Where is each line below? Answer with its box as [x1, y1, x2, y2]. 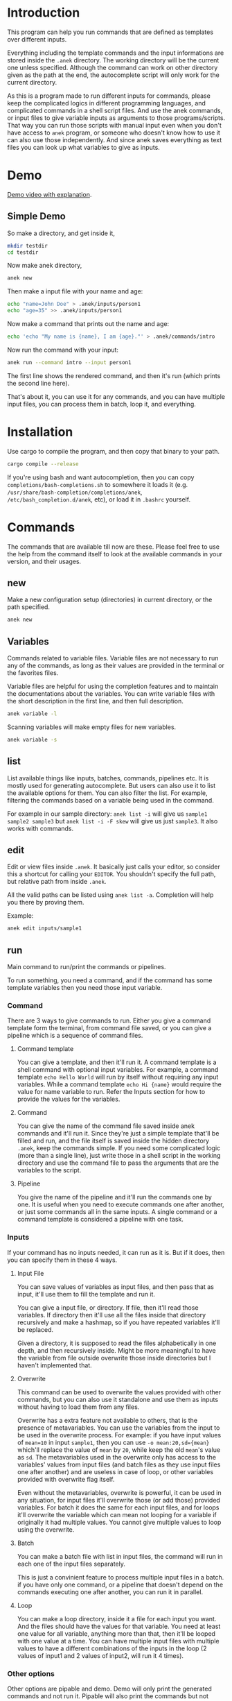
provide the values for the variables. [17, 1095, 121, 1104]
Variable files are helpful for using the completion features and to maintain [7, 682, 219, 691]
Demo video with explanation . [7, 190, 92, 198]
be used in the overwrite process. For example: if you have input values [17, 1430, 222, 1439]
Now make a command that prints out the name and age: [7, 320, 170, 328]
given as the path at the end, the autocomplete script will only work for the [7, 71, 220, 79]
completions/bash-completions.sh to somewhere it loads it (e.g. [7, 480, 188, 488]
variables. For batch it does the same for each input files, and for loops [17, 1503, 220, 1512]
